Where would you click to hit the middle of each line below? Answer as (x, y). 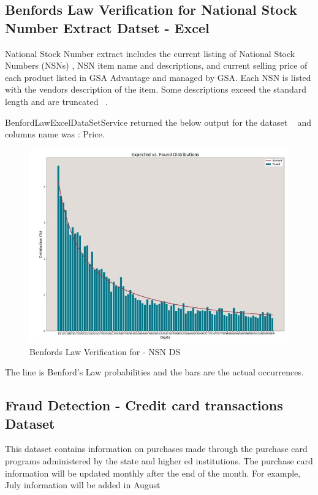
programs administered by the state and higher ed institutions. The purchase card (159, 460)
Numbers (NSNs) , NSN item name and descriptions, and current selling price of (156, 65)
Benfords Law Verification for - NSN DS (105, 351)
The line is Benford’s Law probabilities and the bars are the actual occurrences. (154, 372)
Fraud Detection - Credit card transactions (144, 405)
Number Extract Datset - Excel (107, 27)
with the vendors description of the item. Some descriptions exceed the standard (156, 89)
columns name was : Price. (55, 134)
